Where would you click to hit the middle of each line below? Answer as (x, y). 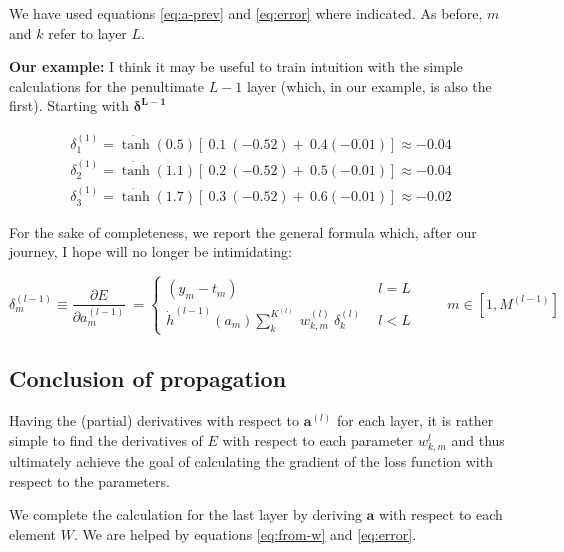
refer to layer (87, 32)
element (33, 533)
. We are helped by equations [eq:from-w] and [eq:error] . (245, 533)
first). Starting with (69, 105)
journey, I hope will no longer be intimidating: (150, 251)
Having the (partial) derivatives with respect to (154, 420)
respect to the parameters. (89, 480)
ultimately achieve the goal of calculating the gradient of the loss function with (251, 460)
